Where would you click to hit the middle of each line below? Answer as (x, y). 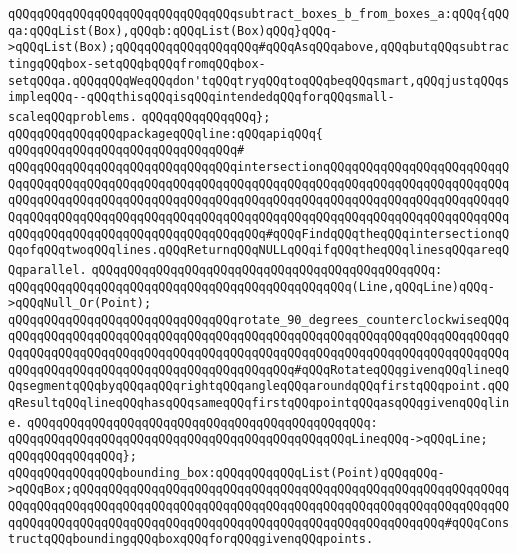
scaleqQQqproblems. (72, 116)
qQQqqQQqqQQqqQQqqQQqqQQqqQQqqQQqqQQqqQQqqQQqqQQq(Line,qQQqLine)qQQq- (251, 286)
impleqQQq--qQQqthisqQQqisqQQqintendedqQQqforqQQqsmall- (201, 97)
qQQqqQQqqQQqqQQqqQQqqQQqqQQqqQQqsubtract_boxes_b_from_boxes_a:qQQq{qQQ (259, 14)
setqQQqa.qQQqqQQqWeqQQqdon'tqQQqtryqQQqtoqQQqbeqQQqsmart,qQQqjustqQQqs (259, 80)
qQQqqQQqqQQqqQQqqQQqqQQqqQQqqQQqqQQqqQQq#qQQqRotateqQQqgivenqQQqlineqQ (259, 369)
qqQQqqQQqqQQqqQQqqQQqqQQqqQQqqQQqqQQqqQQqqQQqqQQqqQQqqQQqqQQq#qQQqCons (259, 522)
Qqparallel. (47, 269)
